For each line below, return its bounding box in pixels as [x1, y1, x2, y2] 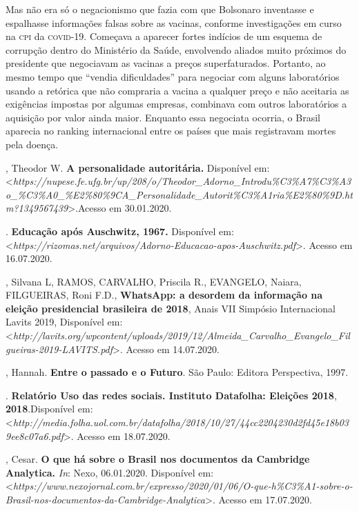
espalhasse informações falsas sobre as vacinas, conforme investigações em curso [6, 15, 342, 30]
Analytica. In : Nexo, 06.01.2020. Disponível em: [6, 465, 214, 479]
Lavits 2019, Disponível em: [6, 314, 123, 329]
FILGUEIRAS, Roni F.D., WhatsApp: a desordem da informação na [6, 288, 323, 302]
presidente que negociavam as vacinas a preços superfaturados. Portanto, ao [6, 56, 326, 70]
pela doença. [6, 137, 59, 151]
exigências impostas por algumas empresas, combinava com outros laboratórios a [6, 97, 347, 111]
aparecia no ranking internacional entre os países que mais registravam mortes [6, 123, 336, 138]
